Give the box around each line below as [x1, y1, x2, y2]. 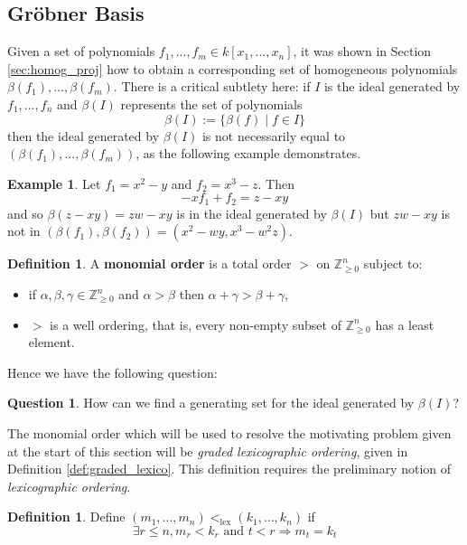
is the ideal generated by [323, 77, 461, 96]
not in [7, 221, 41, 240]
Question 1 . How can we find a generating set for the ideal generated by [7, 393, 415, 412]
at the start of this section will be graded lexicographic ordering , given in [7, 441, 408, 460]
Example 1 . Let [7, 174, 101, 193]
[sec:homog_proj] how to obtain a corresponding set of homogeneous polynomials [7, 59, 458, 78]
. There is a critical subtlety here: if [113, 77, 311, 96]
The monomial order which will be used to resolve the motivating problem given [7, 423, 452, 442]
